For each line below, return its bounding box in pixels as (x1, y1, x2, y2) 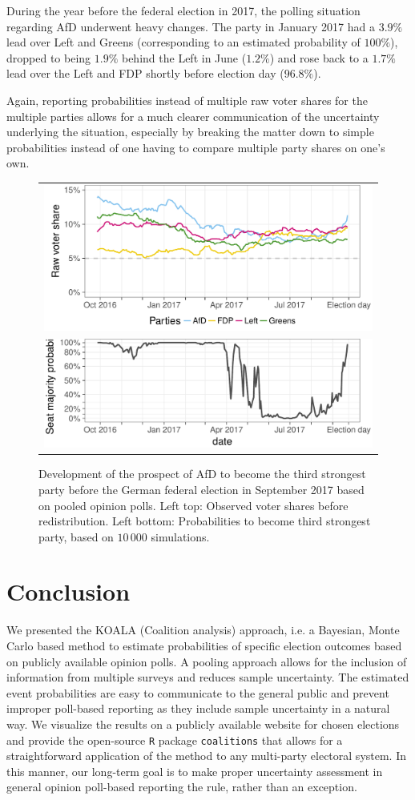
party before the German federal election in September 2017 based (38, 480, 365, 497)
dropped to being (6, 49, 91, 66)
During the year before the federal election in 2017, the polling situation (6, 2, 361, 18)
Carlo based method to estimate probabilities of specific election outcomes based (6, 637, 402, 654)
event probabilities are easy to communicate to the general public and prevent (6, 684, 389, 701)
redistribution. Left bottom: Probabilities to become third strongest (38, 513, 371, 529)
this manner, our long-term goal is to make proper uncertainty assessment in (6, 762, 383, 779)
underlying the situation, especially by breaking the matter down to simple (6, 123, 374, 140)
